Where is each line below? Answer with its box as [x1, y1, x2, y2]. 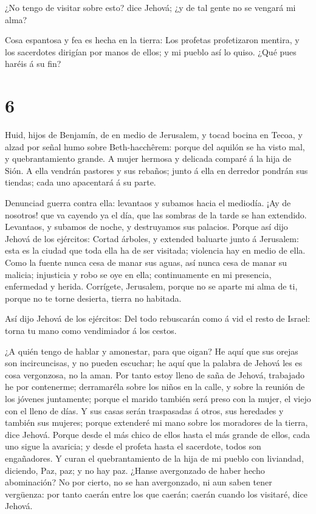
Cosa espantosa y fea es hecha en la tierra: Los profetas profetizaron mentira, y [5, 33, 300, 46]
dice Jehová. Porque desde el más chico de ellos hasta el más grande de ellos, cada [5, 428, 311, 440]
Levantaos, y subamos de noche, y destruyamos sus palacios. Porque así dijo [5, 220, 288, 233]
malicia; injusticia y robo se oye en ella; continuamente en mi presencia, [5, 268, 272, 280]
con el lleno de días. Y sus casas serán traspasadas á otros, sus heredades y [5, 404, 284, 417]
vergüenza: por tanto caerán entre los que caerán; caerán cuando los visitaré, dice [5, 487, 307, 500]
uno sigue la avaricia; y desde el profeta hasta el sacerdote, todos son [5, 440, 261, 453]
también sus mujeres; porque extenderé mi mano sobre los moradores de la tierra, [5, 416, 308, 429]
